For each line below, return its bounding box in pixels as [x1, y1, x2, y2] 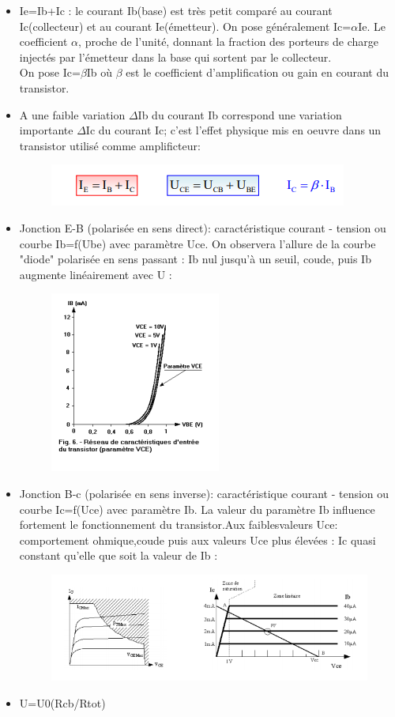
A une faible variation [19, 106, 126, 123]
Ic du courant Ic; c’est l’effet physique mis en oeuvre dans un [85, 122, 382, 138]
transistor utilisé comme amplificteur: [19, 137, 201, 153]
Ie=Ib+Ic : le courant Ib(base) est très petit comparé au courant [19, 2, 333, 18]
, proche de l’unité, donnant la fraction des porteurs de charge [78, 33, 379, 50]
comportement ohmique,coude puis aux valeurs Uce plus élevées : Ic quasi [19, 531, 376, 548]
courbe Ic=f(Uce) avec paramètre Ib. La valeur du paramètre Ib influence [19, 500, 375, 517]
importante [19, 122, 73, 138]
